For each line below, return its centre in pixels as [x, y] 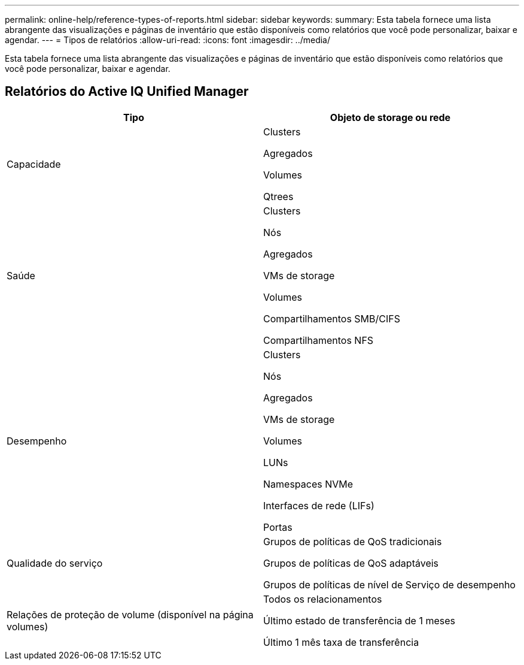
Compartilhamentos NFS [319, 340]
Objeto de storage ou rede [390, 117]
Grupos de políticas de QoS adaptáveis [351, 563]
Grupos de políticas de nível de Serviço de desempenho [389, 584]
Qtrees [278, 196]
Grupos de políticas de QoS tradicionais [353, 541]
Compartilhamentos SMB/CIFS [332, 318]
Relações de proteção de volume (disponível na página [130, 614]
